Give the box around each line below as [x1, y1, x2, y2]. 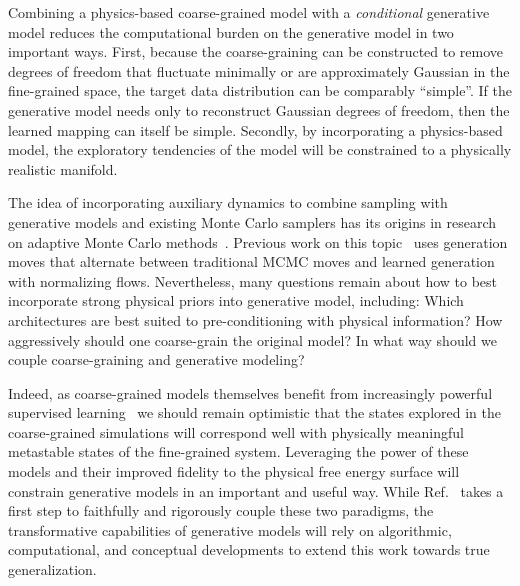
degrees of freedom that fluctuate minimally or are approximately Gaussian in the [8, 60, 510, 81]
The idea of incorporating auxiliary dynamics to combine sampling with [8, 192, 448, 213]
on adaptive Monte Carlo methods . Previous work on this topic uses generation [8, 231, 508, 252]
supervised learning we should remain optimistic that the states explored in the [8, 402, 501, 423]
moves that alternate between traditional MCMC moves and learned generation [8, 251, 495, 272]
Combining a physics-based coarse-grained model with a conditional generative [8, 2, 490, 22]
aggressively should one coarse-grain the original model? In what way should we [8, 329, 497, 350]
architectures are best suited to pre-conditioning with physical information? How [8, 309, 503, 330]
